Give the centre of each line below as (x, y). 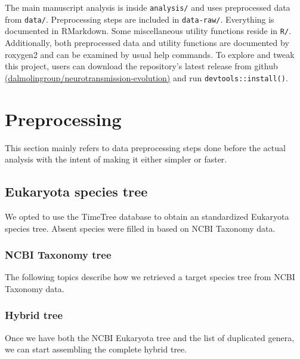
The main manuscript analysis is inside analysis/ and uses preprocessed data (148, 7)
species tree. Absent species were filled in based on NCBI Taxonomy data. (140, 228)
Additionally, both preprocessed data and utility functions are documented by (147, 42)
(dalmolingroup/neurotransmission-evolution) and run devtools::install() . (146, 77)
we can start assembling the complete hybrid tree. (96, 349)
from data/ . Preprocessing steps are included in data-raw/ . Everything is (140, 19)
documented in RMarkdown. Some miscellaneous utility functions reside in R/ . (148, 31)
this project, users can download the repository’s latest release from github (141, 66)
